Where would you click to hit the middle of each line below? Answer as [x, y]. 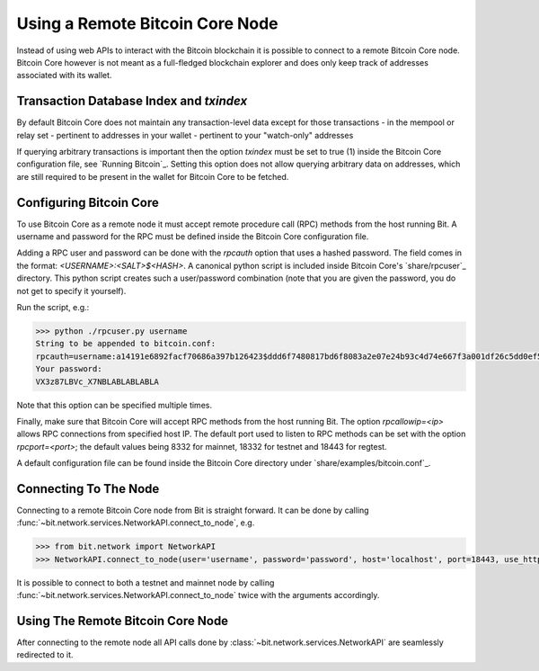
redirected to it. [45, 655]
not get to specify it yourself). [71, 291]
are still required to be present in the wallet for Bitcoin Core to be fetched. [153, 176]
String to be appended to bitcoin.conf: [125, 344]
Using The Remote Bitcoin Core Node [123, 621]
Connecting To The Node [88, 489]
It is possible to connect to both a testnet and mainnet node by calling [146, 582]
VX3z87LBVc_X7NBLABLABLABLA [97, 381]
